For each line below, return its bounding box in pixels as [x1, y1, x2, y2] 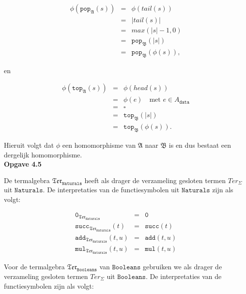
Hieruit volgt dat [4, 140, 54, 150]
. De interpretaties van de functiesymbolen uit [43, 185, 180, 195]
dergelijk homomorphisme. [4, 149, 82, 159]
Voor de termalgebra [4, 262, 65, 272]
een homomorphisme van [62, 140, 136, 150]
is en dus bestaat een [169, 140, 231, 150]
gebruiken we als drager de [142, 262, 222, 272]
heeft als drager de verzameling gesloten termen [84, 175, 226, 185]
